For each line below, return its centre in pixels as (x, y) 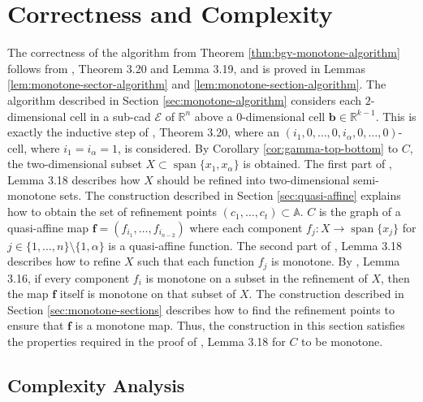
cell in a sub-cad (110, 116)
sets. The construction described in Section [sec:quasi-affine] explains (230, 195)
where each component (246, 227)
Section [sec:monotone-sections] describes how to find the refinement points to (201, 309)
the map (28, 294)
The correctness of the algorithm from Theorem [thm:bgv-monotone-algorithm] (204, 52)
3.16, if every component (69, 277)
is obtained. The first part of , (317, 164)
